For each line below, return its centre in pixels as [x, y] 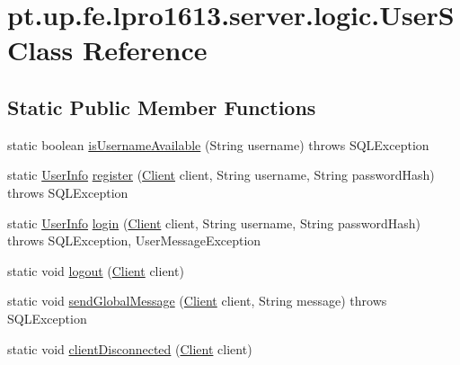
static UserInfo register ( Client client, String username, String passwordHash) [221, 175]
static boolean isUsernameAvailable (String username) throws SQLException [218, 144]
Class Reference [107, 50]
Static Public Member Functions [162, 107]
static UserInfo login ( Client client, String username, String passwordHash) [214, 223]
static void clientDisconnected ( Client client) [130, 348]
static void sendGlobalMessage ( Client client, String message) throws [197, 301]
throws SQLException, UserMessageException [134, 240]
